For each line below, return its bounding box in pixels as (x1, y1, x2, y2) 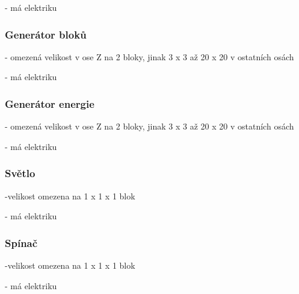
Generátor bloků (5, 27, 87, 42)
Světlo (5, 166, 35, 181)
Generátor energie (5, 96, 94, 111)
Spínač (5, 235, 38, 250)
